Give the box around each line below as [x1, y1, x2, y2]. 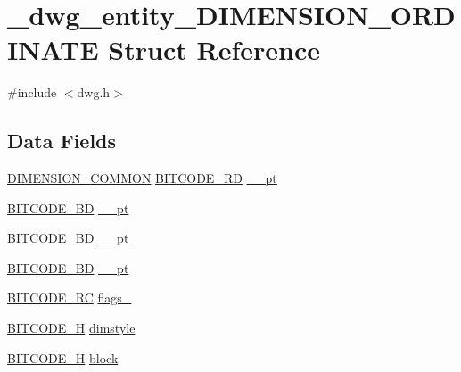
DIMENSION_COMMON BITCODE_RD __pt [7, 169, 277, 187]
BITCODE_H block [7, 348, 119, 367]
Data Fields [7, 127, 117, 154]
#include [7, 83, 57, 102]
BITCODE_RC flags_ [7, 288, 132, 307]
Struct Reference [108, 31, 320, 68]
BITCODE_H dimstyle [7, 318, 136, 337]
